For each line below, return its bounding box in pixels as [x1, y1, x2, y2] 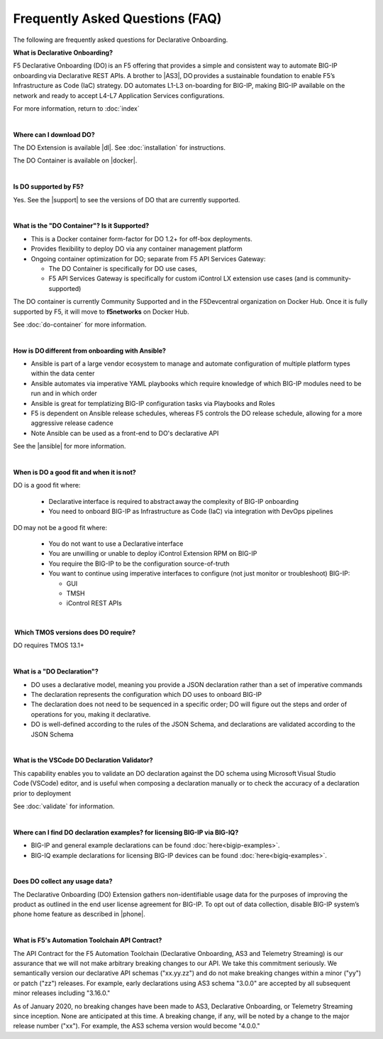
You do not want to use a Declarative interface [48, 539, 184, 548]
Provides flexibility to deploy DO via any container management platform [30, 245, 243, 253]
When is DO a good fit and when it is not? [13, 468, 136, 476]
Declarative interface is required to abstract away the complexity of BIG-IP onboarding [48, 497, 299, 505]
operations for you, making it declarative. [30, 710, 151, 718]
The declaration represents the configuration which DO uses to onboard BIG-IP [30, 691, 262, 699]
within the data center [30, 369, 95, 378]
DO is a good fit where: [13, 481, 81, 490]
